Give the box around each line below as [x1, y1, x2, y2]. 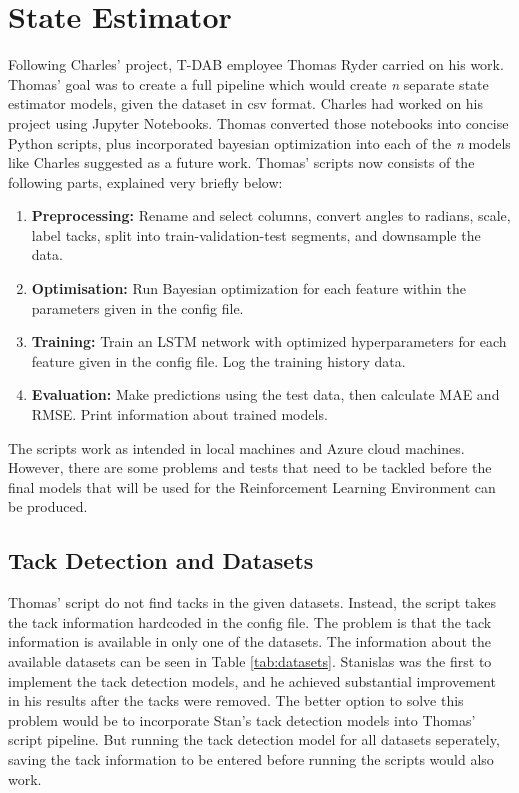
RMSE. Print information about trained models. [31, 404, 328, 425]
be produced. [8, 496, 88, 517]
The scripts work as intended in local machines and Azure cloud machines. [8, 437, 465, 458]
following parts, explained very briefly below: [8, 171, 283, 192]
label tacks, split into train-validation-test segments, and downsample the [31, 224, 481, 245]
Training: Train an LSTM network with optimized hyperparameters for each [31, 331, 507, 352]
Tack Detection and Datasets [8, 545, 314, 576]
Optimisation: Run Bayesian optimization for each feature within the [31, 278, 466, 299]
